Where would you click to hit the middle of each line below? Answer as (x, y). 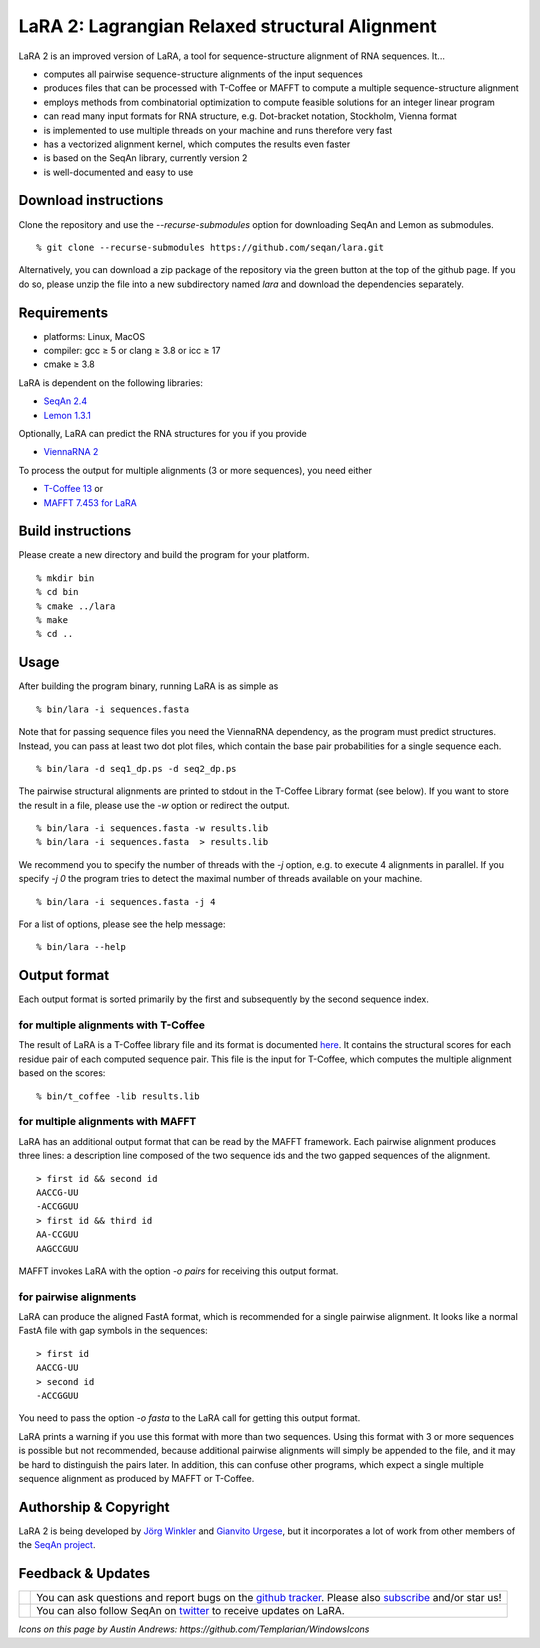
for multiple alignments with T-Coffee (111, 1025)
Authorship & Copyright (94, 1506)
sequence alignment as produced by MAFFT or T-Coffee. (136, 1478)
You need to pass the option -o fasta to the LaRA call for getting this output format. (189, 1418)
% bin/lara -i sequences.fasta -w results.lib (152, 828)
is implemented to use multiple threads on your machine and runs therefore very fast (218, 130)
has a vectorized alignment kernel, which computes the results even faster (197, 144)
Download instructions (91, 200)
